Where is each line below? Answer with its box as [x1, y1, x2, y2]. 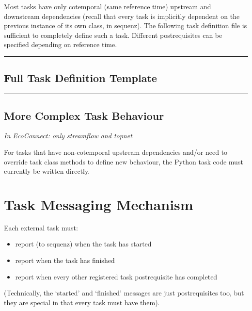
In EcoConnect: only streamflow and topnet [4, 131, 132, 141]
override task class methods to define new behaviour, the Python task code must [4, 156, 243, 166]
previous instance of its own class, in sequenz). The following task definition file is [4, 20, 247, 31]
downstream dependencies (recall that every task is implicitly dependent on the [4, 11, 240, 21]
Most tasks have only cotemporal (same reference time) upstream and [4, 1, 211, 11]
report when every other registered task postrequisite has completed [15, 271, 218, 281]
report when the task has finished [15, 255, 115, 265]
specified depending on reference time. [4, 39, 117, 49]
